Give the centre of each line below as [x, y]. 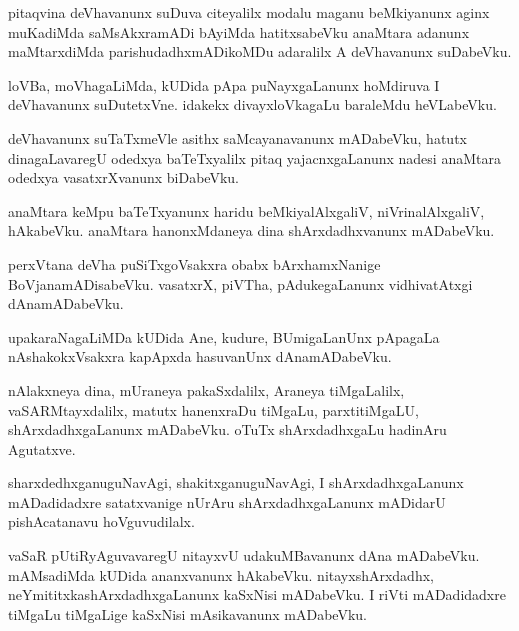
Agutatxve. [42, 448]
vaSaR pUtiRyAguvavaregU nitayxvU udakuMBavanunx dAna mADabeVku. [244, 555]
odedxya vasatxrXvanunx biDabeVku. [123, 177]
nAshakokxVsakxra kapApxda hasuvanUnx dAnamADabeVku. [200, 356]
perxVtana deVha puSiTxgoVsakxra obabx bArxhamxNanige [194, 263]
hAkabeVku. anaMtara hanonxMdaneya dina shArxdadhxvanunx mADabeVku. [251, 230]
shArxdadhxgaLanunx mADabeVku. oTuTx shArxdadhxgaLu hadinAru [227, 429]
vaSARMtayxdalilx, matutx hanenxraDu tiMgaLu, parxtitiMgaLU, [213, 409]
